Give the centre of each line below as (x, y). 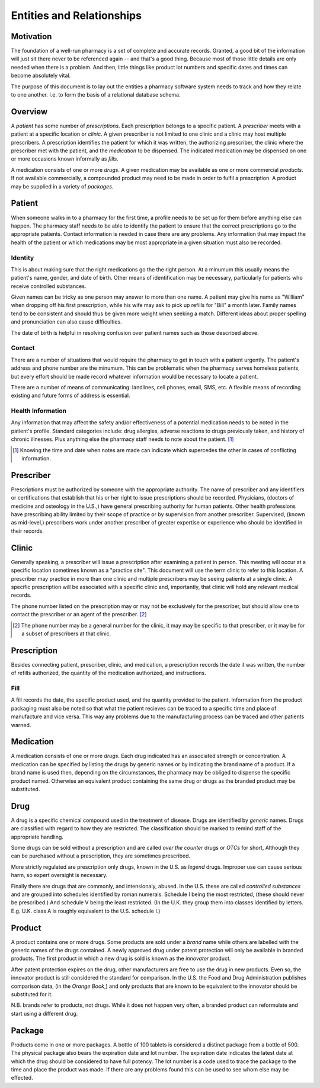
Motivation (31, 36)
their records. (28, 531)
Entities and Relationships (76, 15)
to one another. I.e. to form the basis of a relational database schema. (96, 95)
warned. (21, 725)
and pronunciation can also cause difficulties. (66, 322)
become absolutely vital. (41, 76)
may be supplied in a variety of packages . (62, 186)
